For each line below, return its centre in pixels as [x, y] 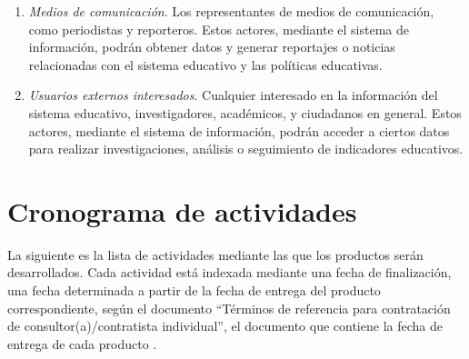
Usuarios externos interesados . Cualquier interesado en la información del [233, 95]
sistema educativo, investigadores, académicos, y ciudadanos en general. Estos [245, 112]
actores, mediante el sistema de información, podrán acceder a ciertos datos [239, 130]
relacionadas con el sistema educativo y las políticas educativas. [205, 64]
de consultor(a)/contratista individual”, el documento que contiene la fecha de [225, 326]
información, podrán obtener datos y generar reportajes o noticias [212, 47]
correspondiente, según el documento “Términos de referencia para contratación [229, 308]
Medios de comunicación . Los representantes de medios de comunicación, [231, 11]
